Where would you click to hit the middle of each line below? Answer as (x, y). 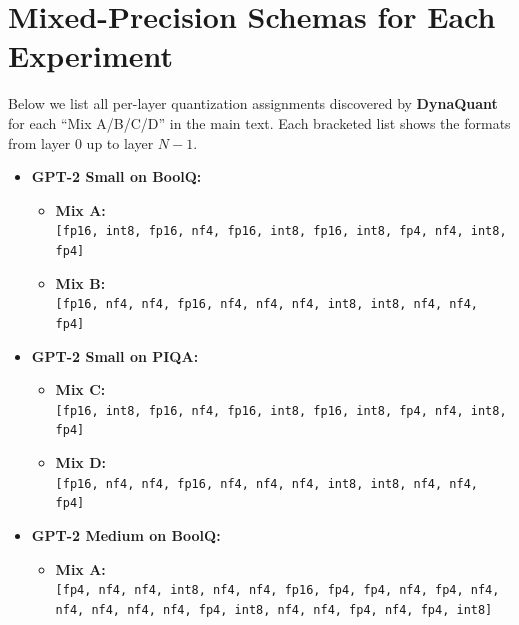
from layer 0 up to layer (81, 142)
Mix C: (80, 389)
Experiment (91, 55)
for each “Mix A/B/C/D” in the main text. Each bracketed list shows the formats (259, 122)
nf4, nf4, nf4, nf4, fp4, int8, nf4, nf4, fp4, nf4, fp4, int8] (274, 609)
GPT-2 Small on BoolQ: (116, 176)
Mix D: (81, 462)
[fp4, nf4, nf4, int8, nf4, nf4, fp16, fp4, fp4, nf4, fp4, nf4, (277, 590)
